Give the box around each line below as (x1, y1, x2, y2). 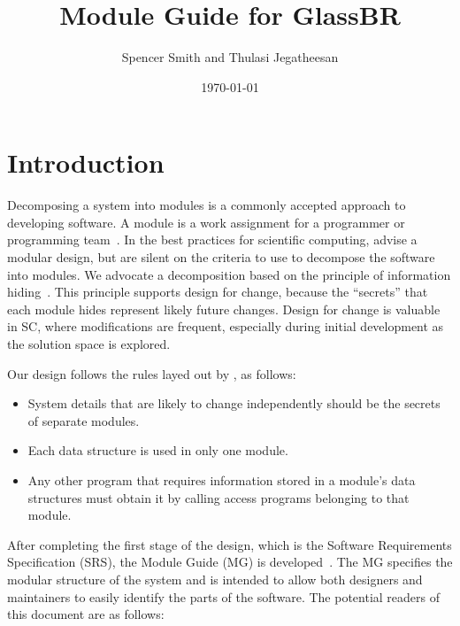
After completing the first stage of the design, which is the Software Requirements (7, 535, 452, 553)
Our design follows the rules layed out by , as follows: (7, 364, 296, 383)
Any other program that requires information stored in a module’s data (27, 470, 416, 489)
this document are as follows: (7, 605, 165, 623)
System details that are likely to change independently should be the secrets (27, 394, 441, 413)
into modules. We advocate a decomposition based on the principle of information (7, 265, 451, 283)
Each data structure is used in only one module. (27, 441, 288, 460)
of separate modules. (27, 411, 140, 429)
